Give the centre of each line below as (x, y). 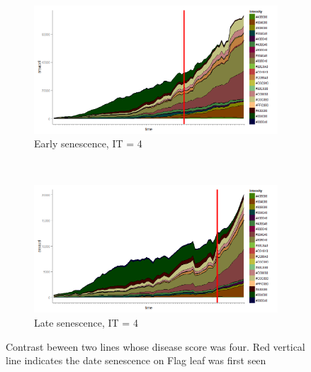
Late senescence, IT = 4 (86, 322)
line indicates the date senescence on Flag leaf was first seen (136, 360)
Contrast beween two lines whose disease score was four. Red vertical (155, 346)
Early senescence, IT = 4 (88, 143)
